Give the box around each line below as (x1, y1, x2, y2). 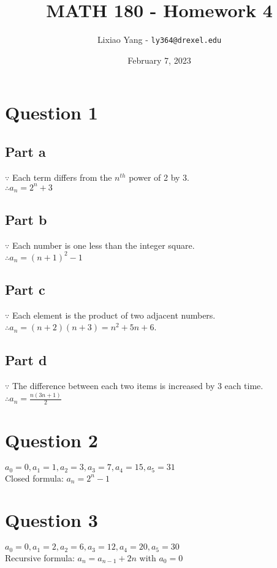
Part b (5, 210, 47, 229)
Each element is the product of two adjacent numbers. (12, 308, 216, 321)
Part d (5, 350, 47, 369)
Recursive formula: (5, 551, 75, 564)
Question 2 (5, 428, 98, 453)
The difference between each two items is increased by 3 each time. (12, 379, 264, 392)
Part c (5, 280, 45, 298)
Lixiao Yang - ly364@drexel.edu (97, 33, 222, 46)
